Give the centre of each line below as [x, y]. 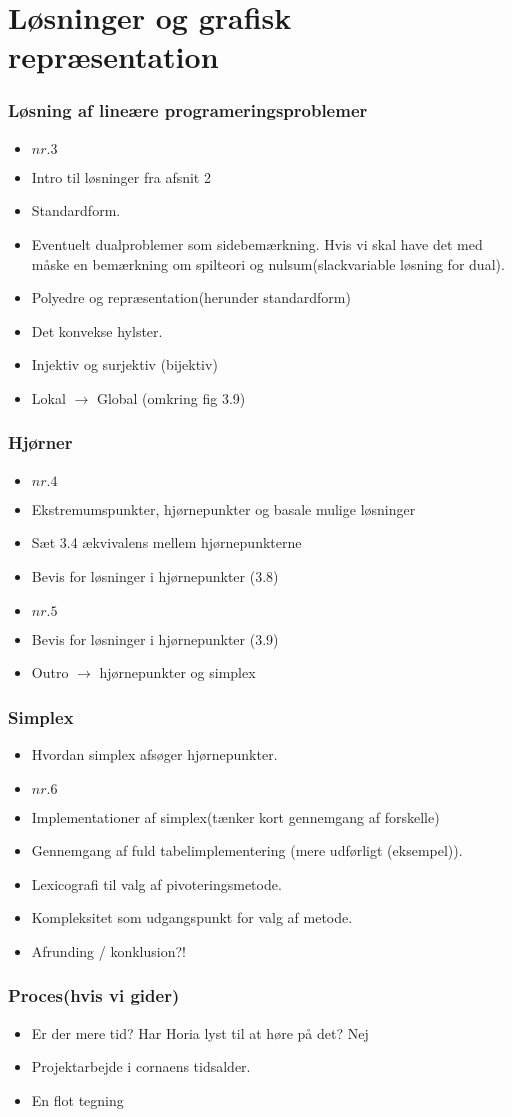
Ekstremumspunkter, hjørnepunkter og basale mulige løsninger [223, 508]
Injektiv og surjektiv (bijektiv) [124, 364]
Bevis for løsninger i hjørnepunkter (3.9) [155, 638]
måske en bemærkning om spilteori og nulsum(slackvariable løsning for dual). [268, 263]
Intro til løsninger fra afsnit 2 [121, 176]
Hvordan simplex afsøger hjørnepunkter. [154, 753]
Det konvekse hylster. [97, 330]
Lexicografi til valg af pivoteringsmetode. [156, 883]
